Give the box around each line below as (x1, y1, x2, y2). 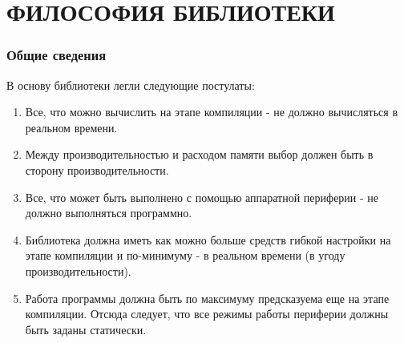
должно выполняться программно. (25, 204, 192, 221)
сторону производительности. (25, 161, 169, 178)
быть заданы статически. (25, 321, 147, 337)
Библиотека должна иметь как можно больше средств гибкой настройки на (25, 231, 391, 248)
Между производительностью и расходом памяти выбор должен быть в (25, 146, 374, 163)
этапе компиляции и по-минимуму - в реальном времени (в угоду (25, 247, 345, 264)
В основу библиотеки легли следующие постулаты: (6, 76, 255, 93)
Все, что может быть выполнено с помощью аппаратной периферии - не (25, 188, 379, 205)
